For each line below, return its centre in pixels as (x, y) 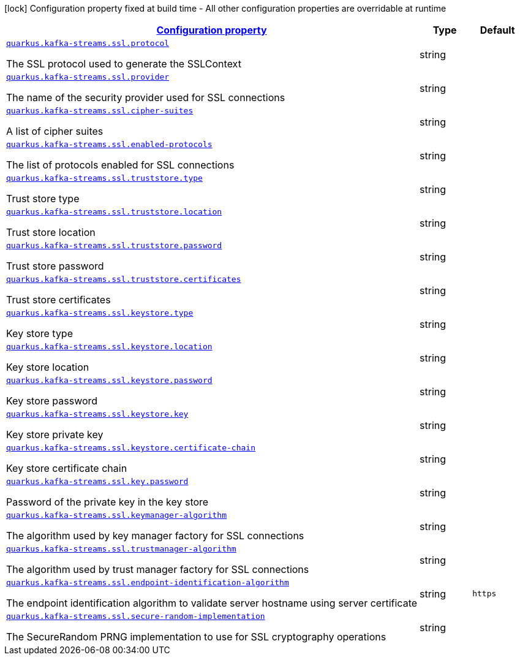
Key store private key (55, 434)
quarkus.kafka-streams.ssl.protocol (88, 43)
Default (497, 30)
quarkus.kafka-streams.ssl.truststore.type (104, 178)
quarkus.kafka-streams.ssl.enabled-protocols (109, 144)
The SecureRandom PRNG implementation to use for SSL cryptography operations (196, 637)
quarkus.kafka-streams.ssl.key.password (97, 481)
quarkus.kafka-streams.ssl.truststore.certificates (124, 279)
